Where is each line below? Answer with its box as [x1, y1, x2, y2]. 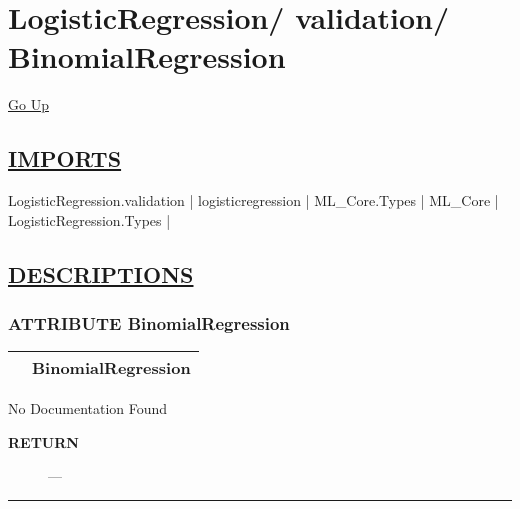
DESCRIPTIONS [8, 258, 194, 289]
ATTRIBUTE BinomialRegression [8, 311, 290, 335]
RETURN [8, 431, 79, 452]
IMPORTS [8, 143, 122, 174]
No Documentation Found [8, 398, 168, 419]
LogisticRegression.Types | [8, 209, 171, 230]
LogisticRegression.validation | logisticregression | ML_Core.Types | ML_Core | [8, 190, 499, 211]
